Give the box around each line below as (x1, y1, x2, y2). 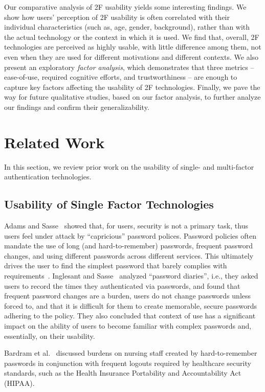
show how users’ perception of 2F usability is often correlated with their (4, 11, 230, 22)
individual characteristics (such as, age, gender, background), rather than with (4, 21, 250, 32)
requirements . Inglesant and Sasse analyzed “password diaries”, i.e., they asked (4, 270, 258, 281)
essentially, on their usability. (4, 330, 95, 341)
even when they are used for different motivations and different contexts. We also (4, 51, 259, 62)
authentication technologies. (4, 171, 92, 182)
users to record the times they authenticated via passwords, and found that (4, 280, 240, 291)
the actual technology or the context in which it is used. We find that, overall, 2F (4, 31, 259, 42)
